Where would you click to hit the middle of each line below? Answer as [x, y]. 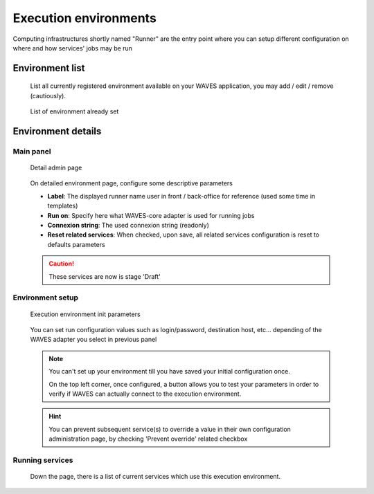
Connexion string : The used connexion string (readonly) [128, 226]
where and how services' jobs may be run [73, 48]
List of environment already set [74, 111]
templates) [63, 206]
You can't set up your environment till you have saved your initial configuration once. [169, 372]
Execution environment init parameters [86, 314]
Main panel [32, 151]
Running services [43, 460]
